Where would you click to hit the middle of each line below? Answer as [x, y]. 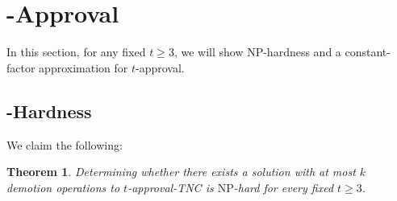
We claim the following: [65, 144]
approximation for [84, 67]
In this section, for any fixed [76, 52]
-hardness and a [302, 52]
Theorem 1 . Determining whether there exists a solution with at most [181, 172]
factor [21, 67]
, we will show [209, 52]
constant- [368, 52]
